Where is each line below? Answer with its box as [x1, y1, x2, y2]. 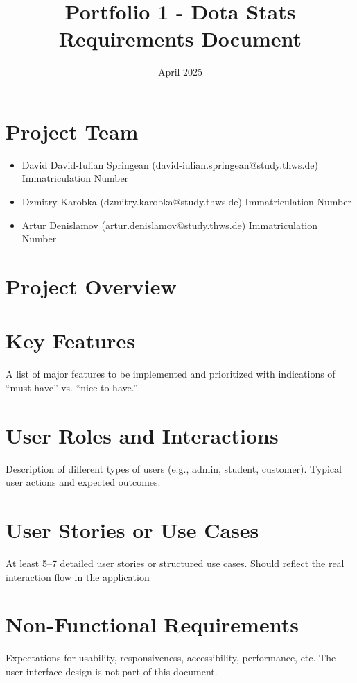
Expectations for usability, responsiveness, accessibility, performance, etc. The [6, 650, 336, 665]
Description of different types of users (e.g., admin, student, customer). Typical [6, 461, 342, 475]
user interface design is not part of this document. [6, 664, 218, 678]
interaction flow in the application [6, 569, 150, 584]
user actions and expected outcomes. [6, 475, 161, 489]
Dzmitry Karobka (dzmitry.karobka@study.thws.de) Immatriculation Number [21, 194, 351, 209]
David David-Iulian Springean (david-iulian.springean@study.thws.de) [21, 157, 318, 171]
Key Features [6, 326, 135, 355]
